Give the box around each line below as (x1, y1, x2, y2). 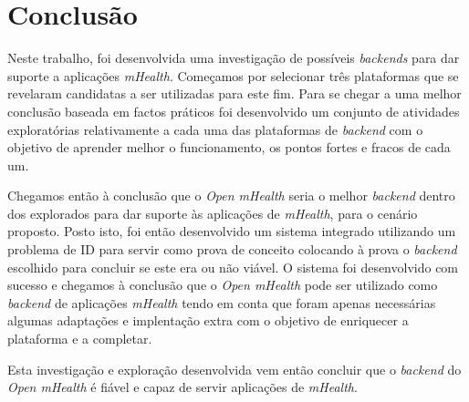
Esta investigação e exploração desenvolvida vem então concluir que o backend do (7, 359, 462, 378)
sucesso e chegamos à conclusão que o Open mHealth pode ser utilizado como (7, 275, 438, 294)
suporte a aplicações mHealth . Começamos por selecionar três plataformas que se (7, 66, 459, 85)
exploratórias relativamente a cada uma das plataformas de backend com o (7, 119, 423, 139)
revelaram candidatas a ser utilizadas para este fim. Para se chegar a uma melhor (7, 84, 462, 103)
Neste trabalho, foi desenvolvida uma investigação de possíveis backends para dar (7, 48, 460, 67)
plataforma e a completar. (7, 329, 152, 348)
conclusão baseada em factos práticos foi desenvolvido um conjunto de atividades (7, 101, 460, 120)
